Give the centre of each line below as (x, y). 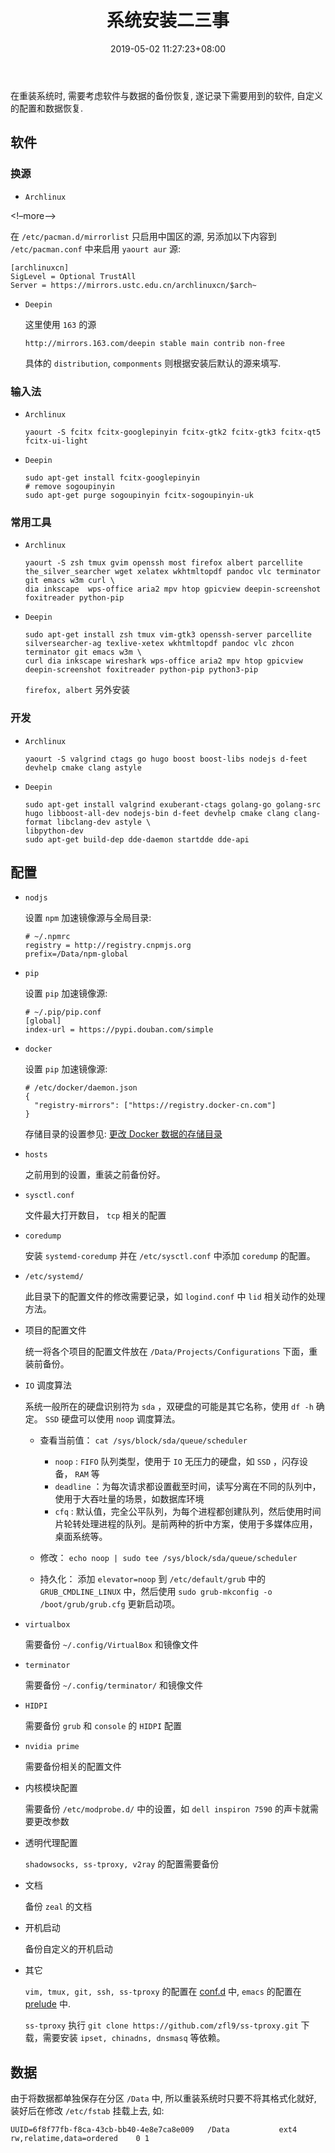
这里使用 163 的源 (60, 324)
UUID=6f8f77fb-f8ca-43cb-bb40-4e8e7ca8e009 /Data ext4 (154, 2130)
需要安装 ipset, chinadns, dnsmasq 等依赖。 (134, 2038)
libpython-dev (54, 831)
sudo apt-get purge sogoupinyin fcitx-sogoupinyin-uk (139, 495)
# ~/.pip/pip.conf (63, 1012)
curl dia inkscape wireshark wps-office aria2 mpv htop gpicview (163, 661)
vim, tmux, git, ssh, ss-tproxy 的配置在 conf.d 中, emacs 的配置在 (163, 1992)
